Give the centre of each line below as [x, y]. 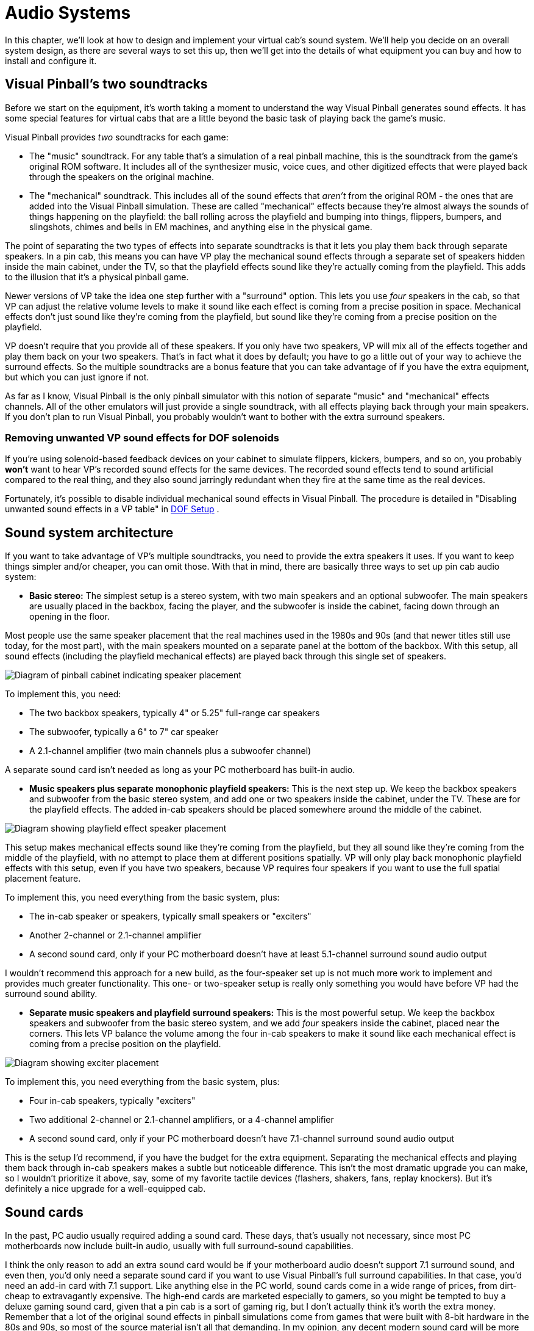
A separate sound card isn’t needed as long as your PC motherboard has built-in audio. [180, 770]
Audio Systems [68, 13]
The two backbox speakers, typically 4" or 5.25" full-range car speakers [175, 713]
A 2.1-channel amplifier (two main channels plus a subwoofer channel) [170, 751]
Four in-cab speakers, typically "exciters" [112, 1101]
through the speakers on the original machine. [122, 176]
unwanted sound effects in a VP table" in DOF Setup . [112, 509]
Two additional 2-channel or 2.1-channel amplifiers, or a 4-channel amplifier [182, 1120]
